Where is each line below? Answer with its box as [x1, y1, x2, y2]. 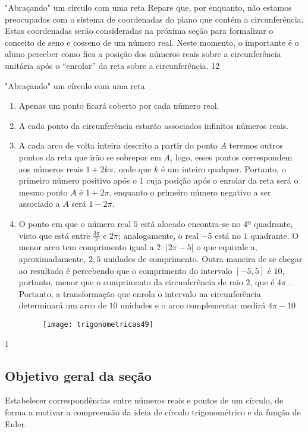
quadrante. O [250, 229, 299, 241]
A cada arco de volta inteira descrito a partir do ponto [18, 139, 218, 152]
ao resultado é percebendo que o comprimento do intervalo [18, 264, 232, 276]
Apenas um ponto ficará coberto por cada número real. [18, 99, 219, 112]
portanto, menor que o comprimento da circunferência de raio [18, 276, 243, 288]
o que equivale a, [196, 241, 257, 253]
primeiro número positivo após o [18, 174, 137, 187]
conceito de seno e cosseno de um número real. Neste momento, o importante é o [5, 36, 299, 48]
